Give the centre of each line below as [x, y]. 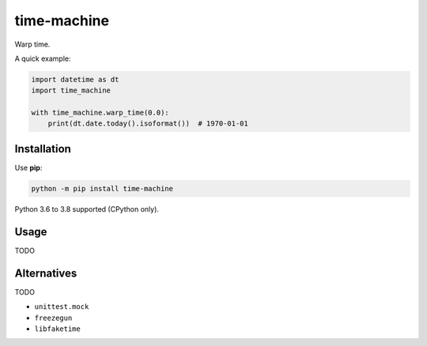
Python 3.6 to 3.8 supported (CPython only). [87, 209]
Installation [43, 149]
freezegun [53, 318]
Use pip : [28, 167]
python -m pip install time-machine [102, 188]
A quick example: [43, 58]
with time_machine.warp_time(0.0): [100, 113]
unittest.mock [62, 307]
